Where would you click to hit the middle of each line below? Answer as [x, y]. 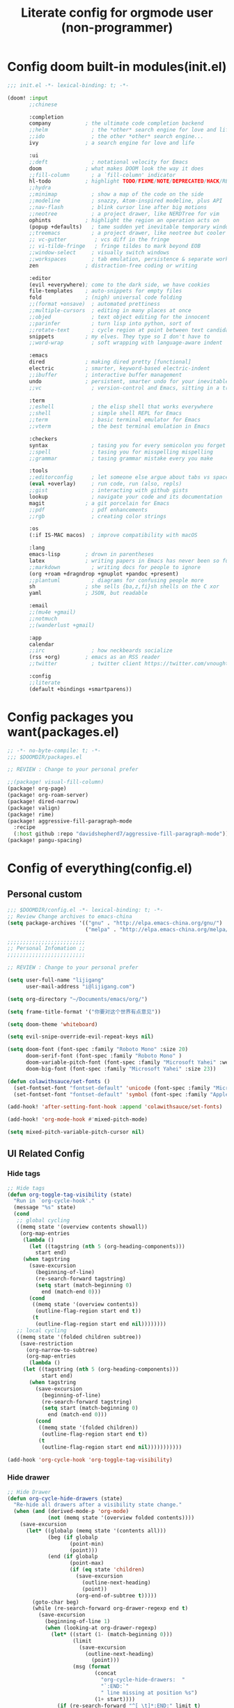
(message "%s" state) [45, 1208]
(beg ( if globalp [73, 1537]
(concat [106, 1673]
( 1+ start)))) [115, 1699]
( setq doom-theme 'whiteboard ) [53, 1024]
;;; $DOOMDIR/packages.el [45, 757]
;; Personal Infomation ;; [46, 949]
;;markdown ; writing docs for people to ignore [115, 567]
